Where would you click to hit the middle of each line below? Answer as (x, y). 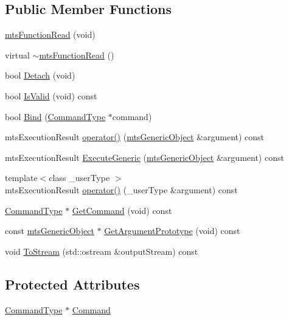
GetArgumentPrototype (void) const (172, 231)
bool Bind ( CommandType (55, 116)
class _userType (79, 178)
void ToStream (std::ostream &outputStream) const (102, 251)
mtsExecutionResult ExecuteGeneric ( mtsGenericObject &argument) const (144, 157)
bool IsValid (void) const (51, 95)
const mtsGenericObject (50, 231)
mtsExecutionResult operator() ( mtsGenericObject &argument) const (135, 137)
